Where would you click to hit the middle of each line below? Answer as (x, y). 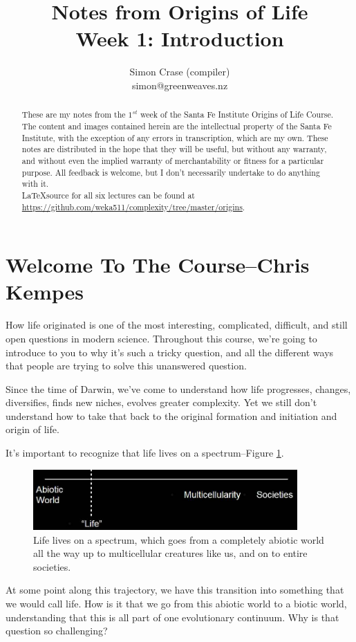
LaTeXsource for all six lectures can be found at (108, 195)
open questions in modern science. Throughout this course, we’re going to (161, 338)
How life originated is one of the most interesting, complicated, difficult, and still (177, 325)
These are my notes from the (74, 114)
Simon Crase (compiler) (180, 72)
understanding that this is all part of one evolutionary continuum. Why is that (172, 617)
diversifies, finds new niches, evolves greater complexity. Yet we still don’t (161, 402)
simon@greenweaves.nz (180, 85)
